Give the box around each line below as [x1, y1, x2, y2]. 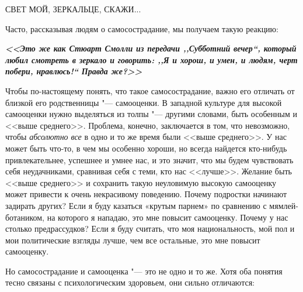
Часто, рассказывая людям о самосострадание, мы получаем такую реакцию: [5, 22, 278, 35]
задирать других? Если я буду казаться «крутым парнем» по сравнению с [5, 199, 267, 211]
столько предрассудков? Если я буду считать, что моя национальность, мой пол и [5, 222, 295, 235]
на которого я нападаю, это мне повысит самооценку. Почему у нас [47, 211, 288, 223]
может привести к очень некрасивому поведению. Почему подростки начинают [5, 188, 287, 200]
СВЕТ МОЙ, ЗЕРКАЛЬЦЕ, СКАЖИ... [5, 3, 141, 15]
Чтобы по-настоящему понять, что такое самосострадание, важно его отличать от [5, 84, 295, 97]
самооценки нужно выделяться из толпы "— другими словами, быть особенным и [5, 108, 297, 120]
